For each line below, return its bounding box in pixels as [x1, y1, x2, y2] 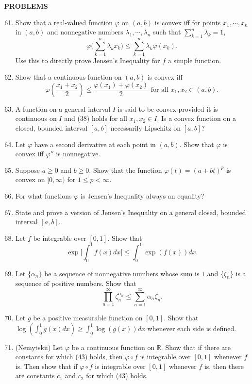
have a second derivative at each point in [34, 139, 156, 149]
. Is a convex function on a [157, 113, 236, 123]
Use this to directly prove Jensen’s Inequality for [15, 55, 160, 66]
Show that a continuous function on [15, 71, 122, 82]
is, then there [204, 361, 244, 371]
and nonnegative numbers [47, 27, 123, 37]
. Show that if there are [161, 342, 231, 352]
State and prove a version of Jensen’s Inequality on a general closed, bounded [15, 207, 246, 217]
